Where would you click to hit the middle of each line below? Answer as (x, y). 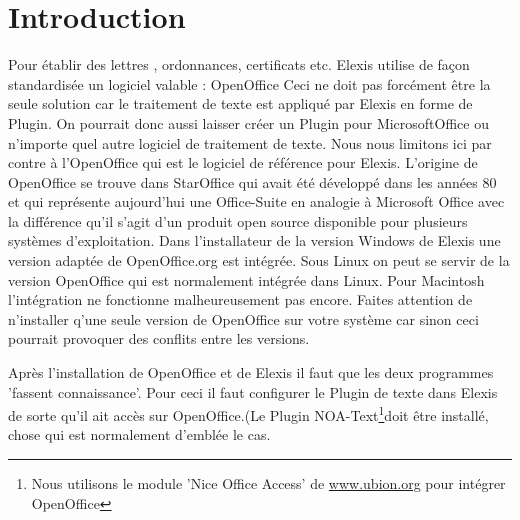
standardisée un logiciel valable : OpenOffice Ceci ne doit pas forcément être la (249, 83)
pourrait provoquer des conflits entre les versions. (159, 338)
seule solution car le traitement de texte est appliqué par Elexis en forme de (240, 103)
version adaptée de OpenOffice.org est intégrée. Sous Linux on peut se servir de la (259, 260)
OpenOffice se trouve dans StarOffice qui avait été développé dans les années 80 (252, 181)
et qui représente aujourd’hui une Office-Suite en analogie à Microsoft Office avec (256, 201)
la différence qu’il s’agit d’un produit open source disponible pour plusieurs (238, 220)
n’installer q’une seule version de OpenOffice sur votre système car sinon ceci (243, 318)
